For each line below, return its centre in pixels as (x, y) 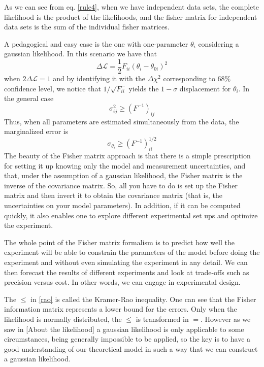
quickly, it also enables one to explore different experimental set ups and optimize (131, 215)
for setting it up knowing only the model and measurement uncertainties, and (125, 165)
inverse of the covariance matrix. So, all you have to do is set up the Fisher (121, 185)
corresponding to (189, 78)
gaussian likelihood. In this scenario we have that (80, 54)
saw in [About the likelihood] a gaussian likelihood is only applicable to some (124, 329)
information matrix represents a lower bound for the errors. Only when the (121, 309)
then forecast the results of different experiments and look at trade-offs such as (127, 272)
